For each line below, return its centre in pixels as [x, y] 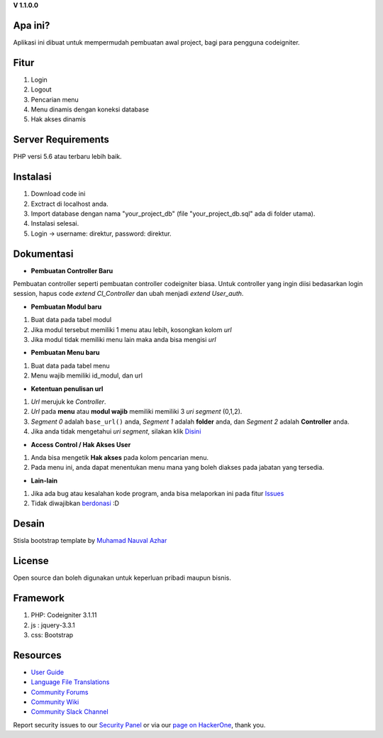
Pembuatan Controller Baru [72, 270]
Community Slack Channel [70, 712]
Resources [37, 655]
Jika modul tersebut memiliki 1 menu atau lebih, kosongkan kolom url [131, 329]
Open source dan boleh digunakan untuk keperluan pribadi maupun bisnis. [122, 578]
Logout [41, 89]
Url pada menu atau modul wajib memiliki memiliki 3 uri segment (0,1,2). [137, 412]
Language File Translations [70, 682]
